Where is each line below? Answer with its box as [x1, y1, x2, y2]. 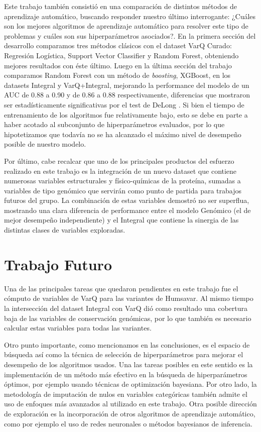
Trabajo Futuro [4, 254, 112, 274]
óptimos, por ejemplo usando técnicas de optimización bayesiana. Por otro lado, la [4, 379, 257, 389]
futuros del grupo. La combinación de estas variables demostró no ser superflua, [4, 195, 249, 205]
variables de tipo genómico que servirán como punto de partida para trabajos [4, 185, 241, 195]
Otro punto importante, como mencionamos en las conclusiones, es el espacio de [4, 339, 250, 350]
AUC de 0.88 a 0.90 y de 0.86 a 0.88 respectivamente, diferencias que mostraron [4, 89, 250, 100]
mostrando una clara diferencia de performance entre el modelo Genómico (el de [4, 204, 251, 215]
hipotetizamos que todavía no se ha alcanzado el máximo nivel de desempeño [4, 129, 241, 139]
